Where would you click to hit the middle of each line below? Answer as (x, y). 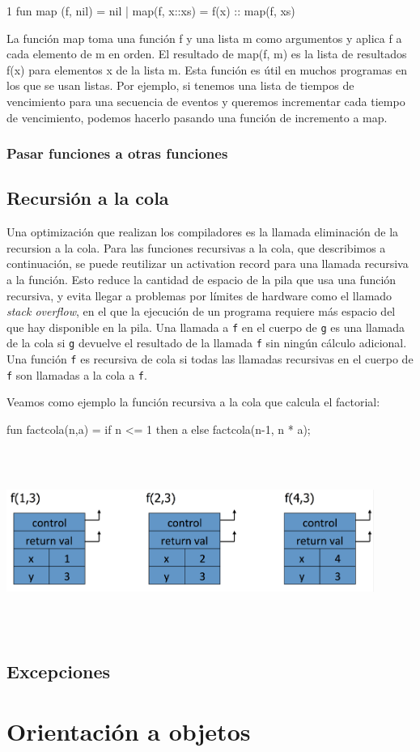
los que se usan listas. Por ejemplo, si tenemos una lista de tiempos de (180, 85)
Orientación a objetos (129, 731)
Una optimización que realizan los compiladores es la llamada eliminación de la (203, 232)
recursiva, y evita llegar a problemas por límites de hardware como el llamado (199, 295)
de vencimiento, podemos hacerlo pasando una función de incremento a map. (197, 117)
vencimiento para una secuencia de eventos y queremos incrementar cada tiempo (206, 101)
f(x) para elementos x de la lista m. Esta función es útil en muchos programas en (207, 69)
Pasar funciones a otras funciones (117, 153)
